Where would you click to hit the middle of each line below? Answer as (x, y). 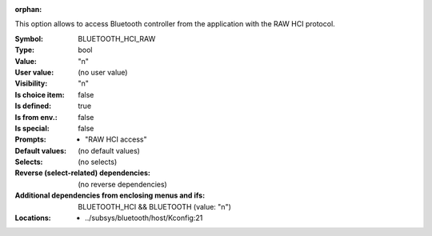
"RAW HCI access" (116, 139)
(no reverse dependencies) (122, 184)
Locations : (33, 218)
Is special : (32, 128)
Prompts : (31, 139)
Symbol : (29, 38)
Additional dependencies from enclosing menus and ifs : (110, 195)
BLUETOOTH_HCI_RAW (117, 38)
